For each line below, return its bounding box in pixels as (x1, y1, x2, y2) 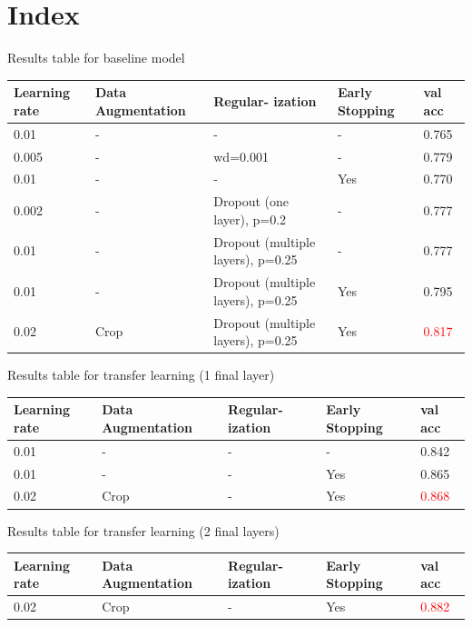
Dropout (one (213, 192, 289, 211)
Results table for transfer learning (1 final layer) (7, 365, 275, 384)
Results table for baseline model (7, 48, 185, 67)
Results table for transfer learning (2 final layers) (7, 521, 280, 540)
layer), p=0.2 (213, 209, 287, 228)
